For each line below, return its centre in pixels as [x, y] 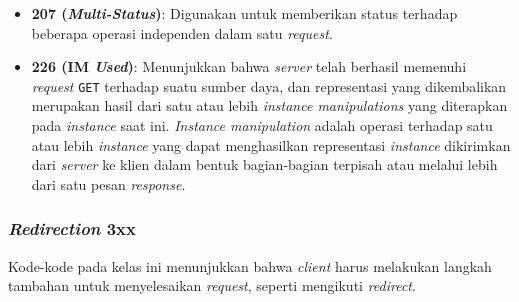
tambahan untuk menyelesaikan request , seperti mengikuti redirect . [212, 285]
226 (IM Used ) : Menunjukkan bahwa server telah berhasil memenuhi [249, 66]
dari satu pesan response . [108, 183]
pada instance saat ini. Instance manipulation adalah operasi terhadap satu [262, 125]
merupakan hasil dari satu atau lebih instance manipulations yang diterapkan [269, 105]
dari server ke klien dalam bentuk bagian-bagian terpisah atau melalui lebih [264, 164]
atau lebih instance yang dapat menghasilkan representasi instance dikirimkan [271, 144]
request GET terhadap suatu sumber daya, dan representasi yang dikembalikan [269, 85]
